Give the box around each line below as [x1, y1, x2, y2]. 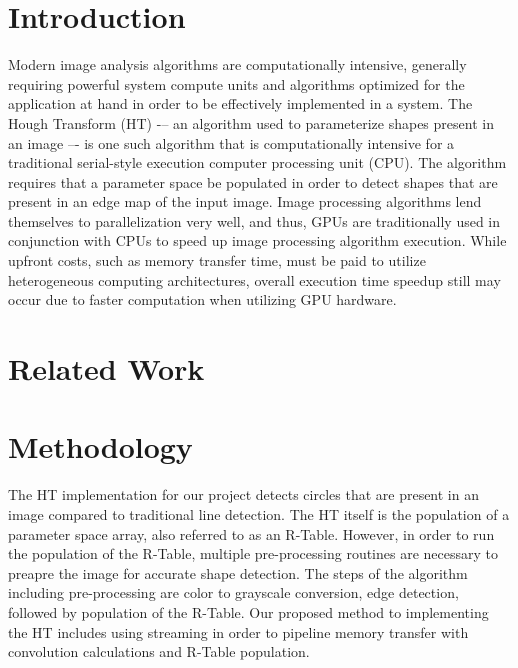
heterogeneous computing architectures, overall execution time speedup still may [8, 269, 501, 290]
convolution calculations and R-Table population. [8, 641, 310, 662]
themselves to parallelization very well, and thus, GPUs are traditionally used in [8, 210, 501, 231]
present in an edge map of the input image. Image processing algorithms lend [8, 191, 482, 212]
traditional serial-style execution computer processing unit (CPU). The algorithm [8, 152, 507, 173]
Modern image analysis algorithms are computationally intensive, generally [8, 54, 467, 75]
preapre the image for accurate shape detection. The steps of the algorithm [8, 562, 468, 583]
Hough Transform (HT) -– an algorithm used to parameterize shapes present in [8, 112, 494, 133]
